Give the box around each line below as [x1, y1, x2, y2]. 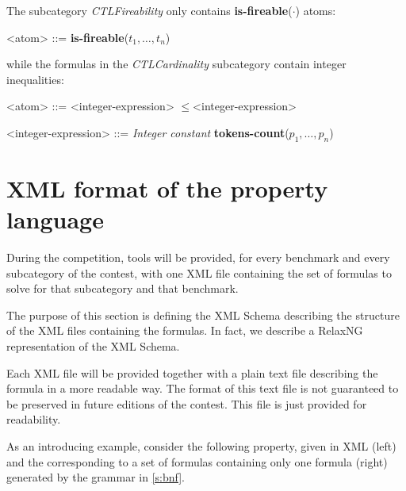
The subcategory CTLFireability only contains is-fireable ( [6, 2, 293, 18]
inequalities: [6, 71, 64, 87]
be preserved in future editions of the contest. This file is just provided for [6, 395, 367, 412]
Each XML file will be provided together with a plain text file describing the [6, 364, 378, 381]
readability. [6, 411, 61, 428]
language [6, 203, 104, 236]
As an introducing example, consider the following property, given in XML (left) [6, 438, 396, 455]
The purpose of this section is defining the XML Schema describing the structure [6, 306, 400, 323]
